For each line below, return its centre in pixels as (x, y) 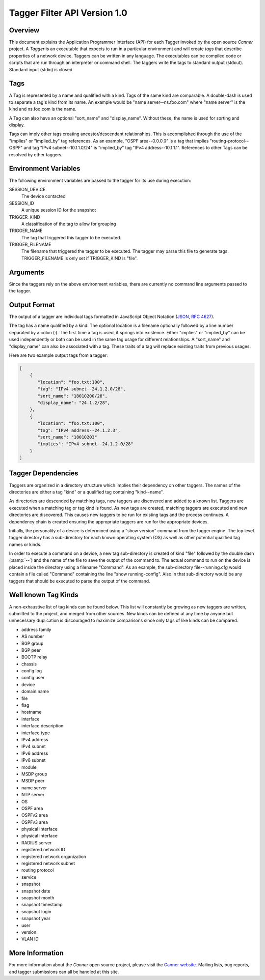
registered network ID (43, 850)
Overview (24, 30)
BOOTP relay (34, 657)
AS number (33, 636)
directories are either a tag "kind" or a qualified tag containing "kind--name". (87, 492)
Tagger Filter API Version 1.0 (68, 13)
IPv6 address (35, 753)
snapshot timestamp (42, 905)
